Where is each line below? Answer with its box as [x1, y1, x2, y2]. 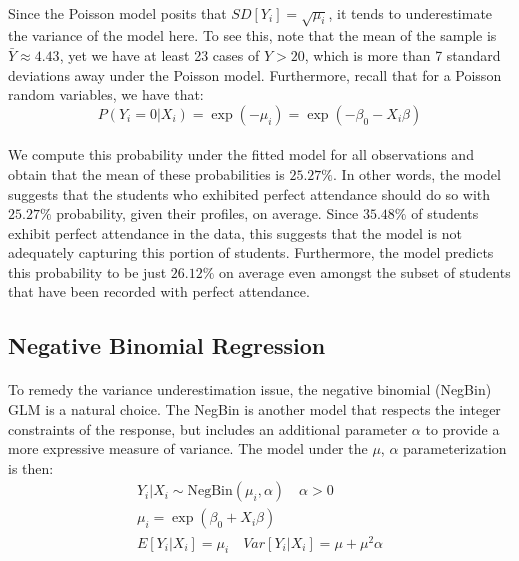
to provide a [425, 418, 500, 439]
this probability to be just [8, 261, 167, 282]
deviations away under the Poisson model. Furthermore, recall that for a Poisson [8, 64, 502, 85]
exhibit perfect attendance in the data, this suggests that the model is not [8, 222, 462, 243]
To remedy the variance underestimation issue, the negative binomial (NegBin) [8, 379, 492, 400]
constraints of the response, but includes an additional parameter [8, 418, 408, 439]
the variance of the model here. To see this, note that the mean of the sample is [8, 25, 497, 46]
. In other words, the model [333, 163, 501, 184]
